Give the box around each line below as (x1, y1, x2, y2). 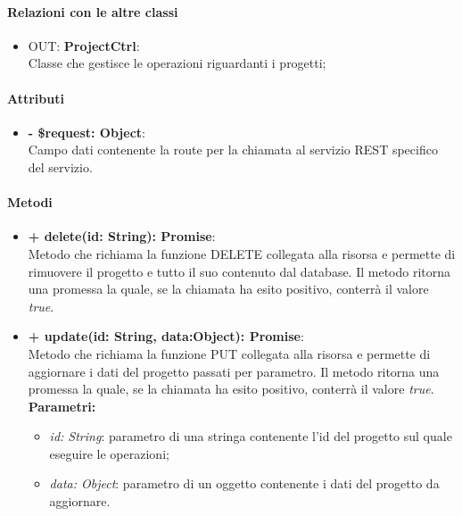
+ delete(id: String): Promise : (28, 227, 216, 246)
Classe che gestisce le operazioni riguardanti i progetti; (28, 54, 326, 72)
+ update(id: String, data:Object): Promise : (28, 327, 304, 345)
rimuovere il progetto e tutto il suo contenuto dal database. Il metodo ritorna (28, 262, 451, 280)
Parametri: (28, 396, 96, 415)
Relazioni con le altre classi (7, 2, 178, 21)
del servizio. (28, 157, 93, 176)
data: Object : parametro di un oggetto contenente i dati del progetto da (49, 474, 440, 493)
